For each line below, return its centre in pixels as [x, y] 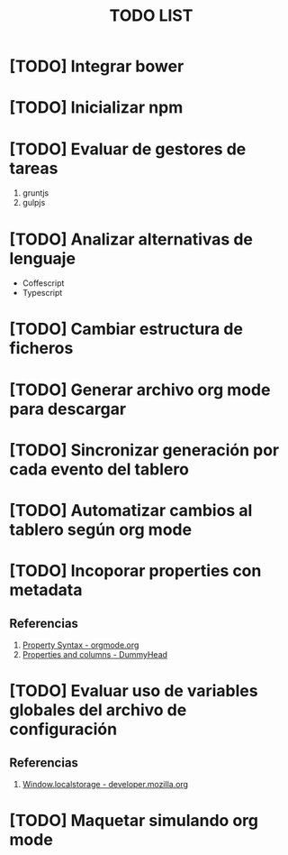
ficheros [41, 349]
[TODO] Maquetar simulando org [134, 821]
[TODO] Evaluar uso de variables [134, 691]
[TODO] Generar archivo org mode [140, 390]
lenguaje [43, 258]
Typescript [42, 293]
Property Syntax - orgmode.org [81, 645]
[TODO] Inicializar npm [96, 108]
